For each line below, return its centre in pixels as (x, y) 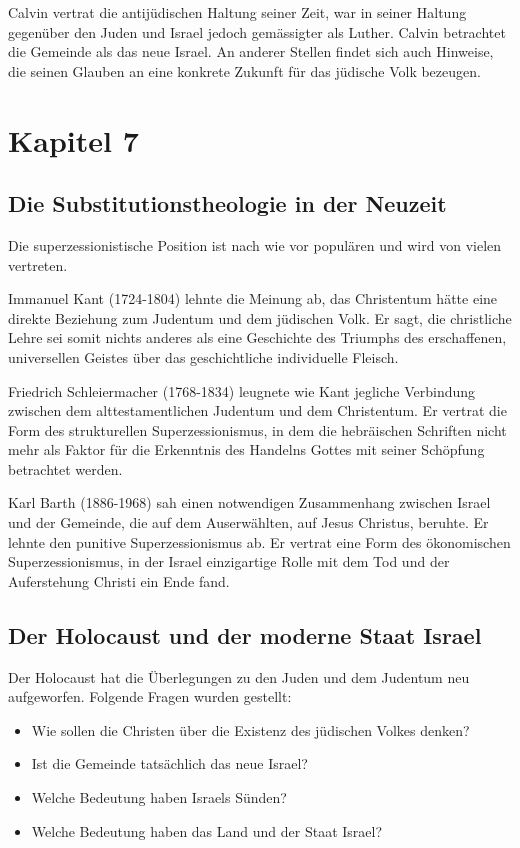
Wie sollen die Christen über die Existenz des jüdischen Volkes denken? (250, 729)
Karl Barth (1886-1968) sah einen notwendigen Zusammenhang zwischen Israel (249, 502)
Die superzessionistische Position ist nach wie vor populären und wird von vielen (255, 244)
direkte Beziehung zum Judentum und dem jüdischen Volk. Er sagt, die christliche (260, 317)
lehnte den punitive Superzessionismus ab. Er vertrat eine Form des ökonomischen (259, 541)
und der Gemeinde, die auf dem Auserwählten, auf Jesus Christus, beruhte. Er (248, 522)
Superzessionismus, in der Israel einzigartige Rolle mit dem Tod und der (229, 561)
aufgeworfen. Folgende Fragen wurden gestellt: (150, 696)
